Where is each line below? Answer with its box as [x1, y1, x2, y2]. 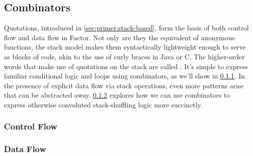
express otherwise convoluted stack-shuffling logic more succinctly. [4, 99, 202, 109]
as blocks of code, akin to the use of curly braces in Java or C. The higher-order [4, 51, 245, 61]
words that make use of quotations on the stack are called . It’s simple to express [4, 61, 248, 71]
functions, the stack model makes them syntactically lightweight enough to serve [4, 42, 246, 52]
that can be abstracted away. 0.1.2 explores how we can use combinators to [4, 90, 230, 100]
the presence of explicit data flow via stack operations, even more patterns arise [4, 80, 244, 90]
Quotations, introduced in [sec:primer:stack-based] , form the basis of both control [4, 23, 249, 33]
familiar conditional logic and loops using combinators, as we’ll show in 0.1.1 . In [4, 71, 245, 81]
